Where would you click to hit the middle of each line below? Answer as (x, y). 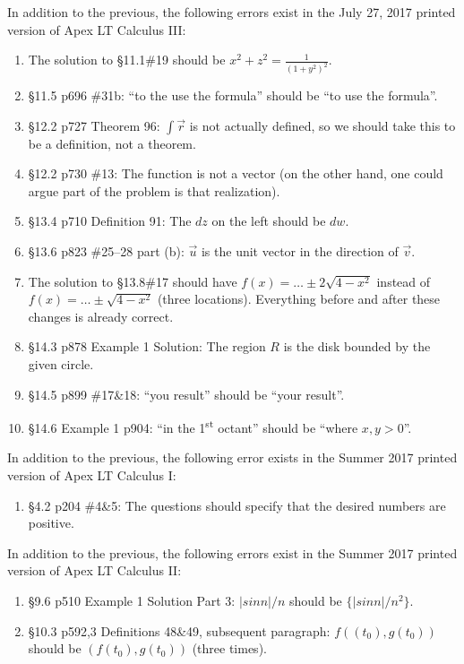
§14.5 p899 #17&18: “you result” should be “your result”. (186, 394)
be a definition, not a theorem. (112, 143)
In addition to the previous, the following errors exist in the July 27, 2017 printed (232, 12)
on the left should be (269, 221)
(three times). (229, 648)
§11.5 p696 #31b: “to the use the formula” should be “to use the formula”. (233, 95)
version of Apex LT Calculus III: (97, 29)
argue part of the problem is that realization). (154, 190)
